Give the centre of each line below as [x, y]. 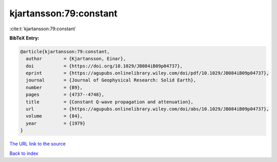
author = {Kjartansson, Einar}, [76, 59]
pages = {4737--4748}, [65, 95]
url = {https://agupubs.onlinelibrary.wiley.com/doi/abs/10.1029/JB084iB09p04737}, [147, 109]
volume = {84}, [54, 116]
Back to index [24, 153]
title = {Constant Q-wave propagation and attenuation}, [110, 102]
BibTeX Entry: [24, 38]
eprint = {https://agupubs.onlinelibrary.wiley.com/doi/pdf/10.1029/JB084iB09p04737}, [147, 73]
